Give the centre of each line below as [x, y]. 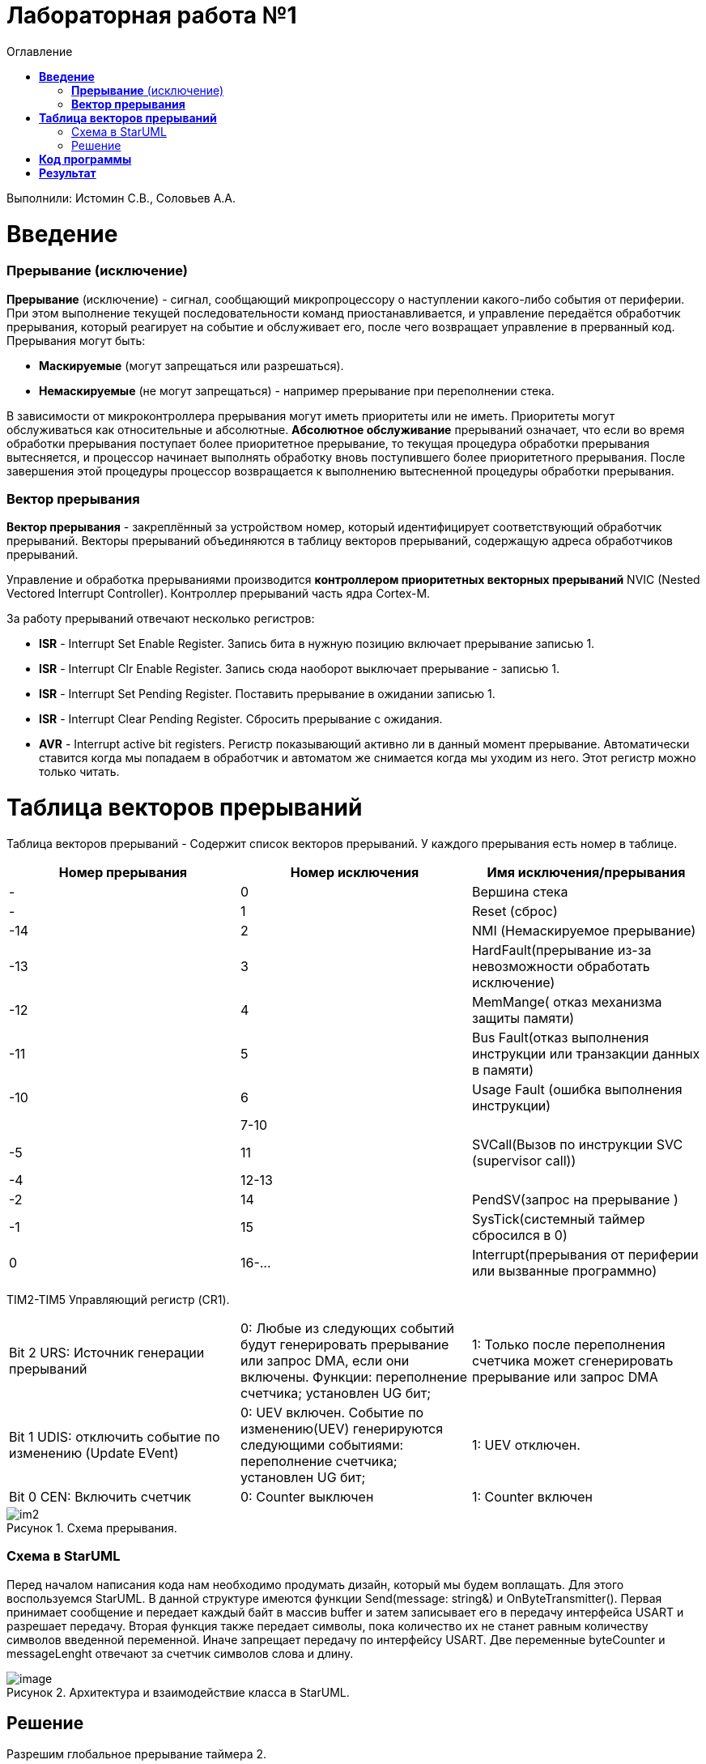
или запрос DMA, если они [325, 1360]
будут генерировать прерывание [344, 1344]
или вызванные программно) [564, 1270]
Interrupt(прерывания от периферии [585, 1254]
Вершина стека [520, 891]
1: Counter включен [532, 1496]
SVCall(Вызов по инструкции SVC [577, 1144]
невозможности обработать [561, 966]
